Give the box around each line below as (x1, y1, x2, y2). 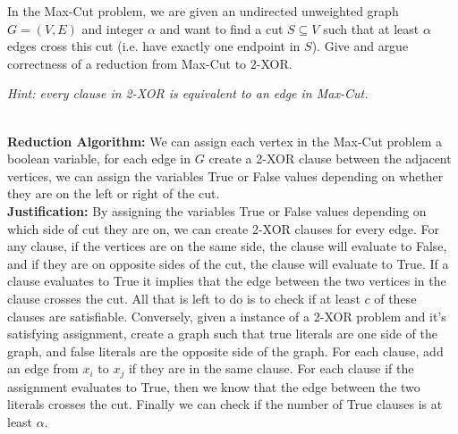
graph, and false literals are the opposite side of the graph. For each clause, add (7, 341, 444, 360)
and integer (81, 19, 144, 38)
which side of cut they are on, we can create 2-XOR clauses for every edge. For (7, 219, 439, 238)
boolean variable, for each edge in (7, 149, 191, 168)
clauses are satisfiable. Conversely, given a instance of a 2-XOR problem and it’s (7, 306, 446, 325)
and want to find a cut (159, 19, 284, 38)
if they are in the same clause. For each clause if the (128, 359, 414, 378)
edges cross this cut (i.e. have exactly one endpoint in (7, 37, 301, 55)
